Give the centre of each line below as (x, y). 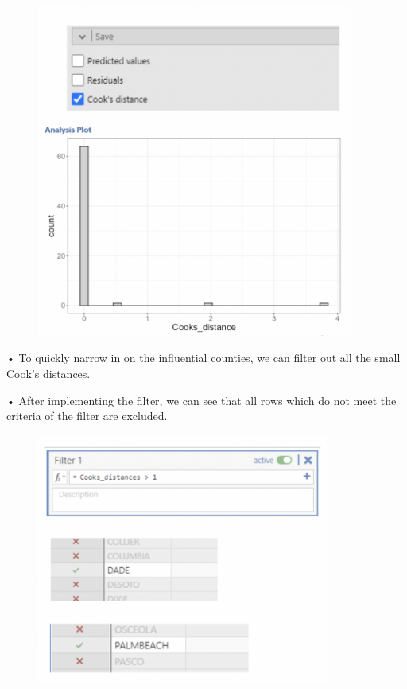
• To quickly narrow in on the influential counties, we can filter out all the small (203, 358)
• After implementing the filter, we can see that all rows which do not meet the (202, 400)
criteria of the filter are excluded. (87, 416)
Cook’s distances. (48, 373)
